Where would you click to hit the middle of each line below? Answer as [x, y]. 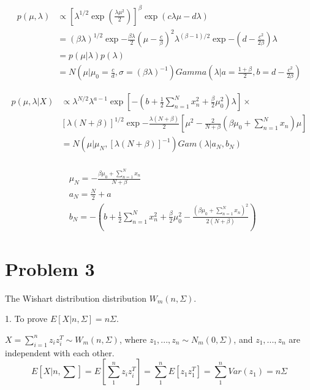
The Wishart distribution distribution [76, 298]
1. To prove [26, 319]
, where [133, 339]
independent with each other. [60, 352]
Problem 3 [50, 268]
